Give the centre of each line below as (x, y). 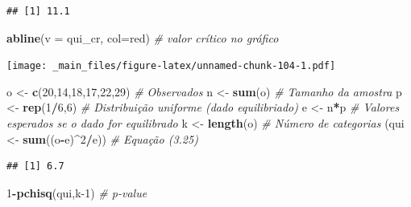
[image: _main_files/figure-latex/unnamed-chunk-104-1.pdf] (171, 66)
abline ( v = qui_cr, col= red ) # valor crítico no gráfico (143, 37)
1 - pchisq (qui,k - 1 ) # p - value (77, 192)
